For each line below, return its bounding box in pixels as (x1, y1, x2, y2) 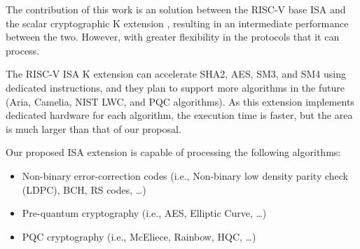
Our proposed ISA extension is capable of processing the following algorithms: (6, 145, 341, 159)
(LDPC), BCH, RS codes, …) (22, 182, 146, 197)
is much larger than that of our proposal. (6, 121, 181, 136)
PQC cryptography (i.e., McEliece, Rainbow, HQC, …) (22, 229, 256, 243)
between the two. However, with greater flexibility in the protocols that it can (6, 29, 340, 44)
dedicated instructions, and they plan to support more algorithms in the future (6, 80, 345, 94)
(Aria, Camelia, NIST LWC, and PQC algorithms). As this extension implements (6, 94, 354, 108)
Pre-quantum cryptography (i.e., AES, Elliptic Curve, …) (22, 206, 267, 220)
